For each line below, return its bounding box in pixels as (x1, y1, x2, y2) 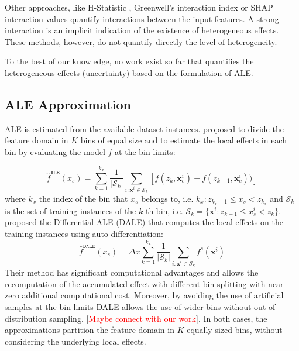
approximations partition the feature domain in (5, 324, 174, 336)
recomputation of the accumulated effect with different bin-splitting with (5, 277, 266, 290)
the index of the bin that (39, 192, 128, 205)
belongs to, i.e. (141, 192, 194, 205)
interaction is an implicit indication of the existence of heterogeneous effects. (5, 24, 279, 36)
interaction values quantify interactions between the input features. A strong (5, 12, 279, 25)
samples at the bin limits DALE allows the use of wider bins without (5, 300, 252, 312)
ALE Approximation (5, 95, 132, 113)
